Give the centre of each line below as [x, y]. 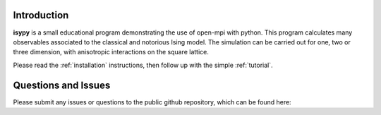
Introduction [41, 15]
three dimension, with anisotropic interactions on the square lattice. [111, 52]
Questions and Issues [62, 85]
